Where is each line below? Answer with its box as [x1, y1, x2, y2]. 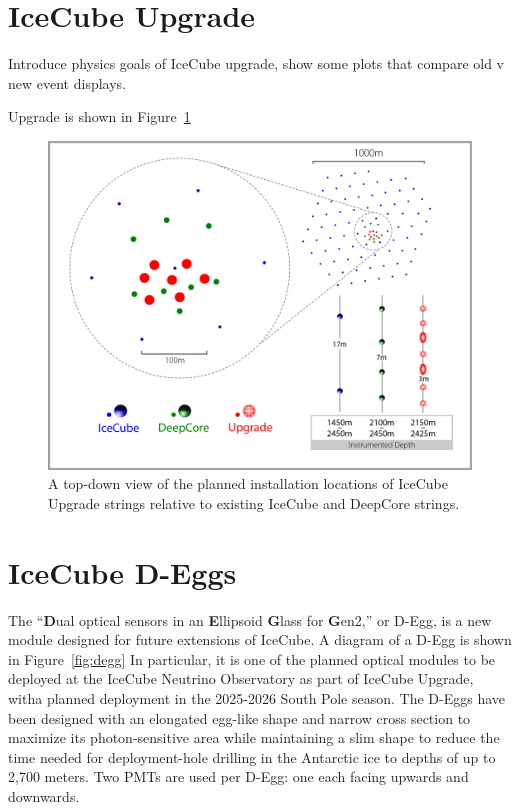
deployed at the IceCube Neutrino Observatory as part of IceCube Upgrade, [8, 668, 474, 689]
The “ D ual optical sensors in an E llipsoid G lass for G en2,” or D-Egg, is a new [8, 609, 492, 630]
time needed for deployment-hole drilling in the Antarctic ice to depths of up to [8, 746, 496, 767]
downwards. [8, 785, 80, 806]
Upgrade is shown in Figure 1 [8, 106, 191, 127]
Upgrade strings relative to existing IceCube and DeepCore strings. [48, 492, 460, 513]
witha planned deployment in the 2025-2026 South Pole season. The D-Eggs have [8, 687, 506, 708]
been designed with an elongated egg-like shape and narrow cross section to [8, 707, 471, 728]
